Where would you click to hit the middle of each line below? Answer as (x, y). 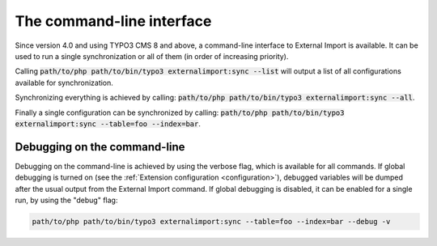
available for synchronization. (64, 83)
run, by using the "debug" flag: (66, 200)
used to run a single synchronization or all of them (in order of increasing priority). (152, 56)
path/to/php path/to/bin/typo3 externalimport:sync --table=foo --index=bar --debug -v (211, 221)
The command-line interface (113, 21)
